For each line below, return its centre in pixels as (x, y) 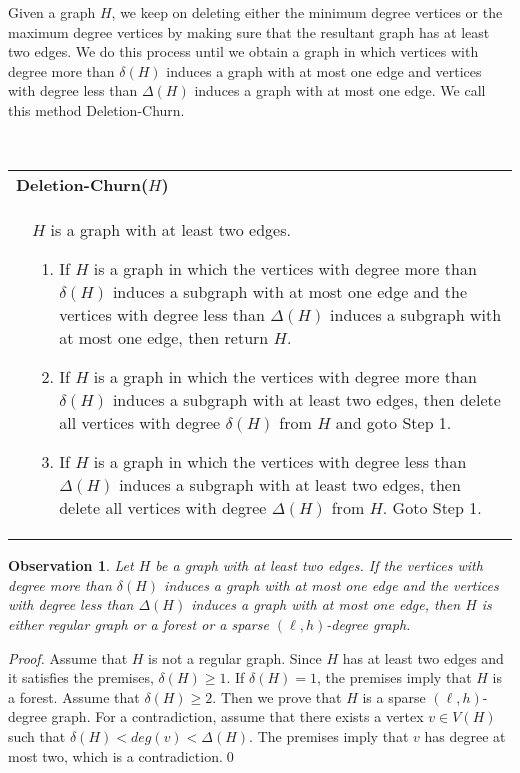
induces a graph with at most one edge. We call (340, 90)
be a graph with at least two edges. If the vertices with (319, 565)
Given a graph (52, 12)
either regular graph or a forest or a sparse (138, 623)
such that (37, 735)
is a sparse (394, 696)
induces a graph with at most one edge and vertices (324, 70)
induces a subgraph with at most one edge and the (290, 292)
